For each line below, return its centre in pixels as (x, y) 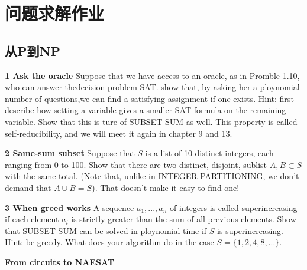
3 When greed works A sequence (70, 207)
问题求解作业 (55, 13)
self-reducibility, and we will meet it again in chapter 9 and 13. (119, 133)
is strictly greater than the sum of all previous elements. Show (184, 219)
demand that (28, 187)
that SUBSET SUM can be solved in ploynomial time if (106, 230)
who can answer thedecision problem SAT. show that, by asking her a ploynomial (152, 87)
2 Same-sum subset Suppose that (70, 153)
